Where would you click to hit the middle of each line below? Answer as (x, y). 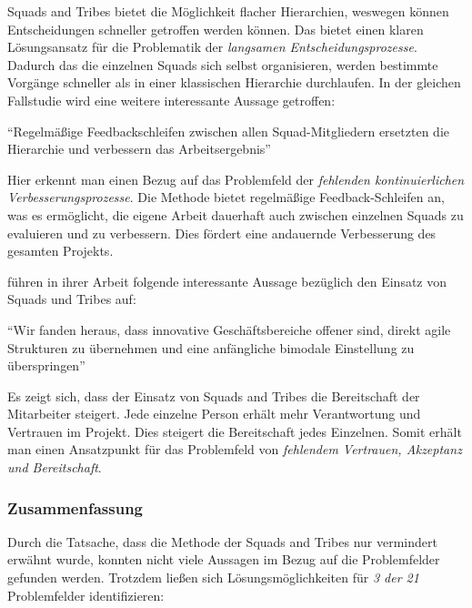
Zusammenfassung (75, 507)
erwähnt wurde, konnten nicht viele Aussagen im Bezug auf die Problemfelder (224, 559)
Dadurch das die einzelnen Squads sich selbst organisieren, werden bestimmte (223, 64)
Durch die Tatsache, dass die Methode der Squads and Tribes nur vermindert (222, 541)
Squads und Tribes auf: (72, 299)
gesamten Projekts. (60, 251)
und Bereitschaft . (55, 467)
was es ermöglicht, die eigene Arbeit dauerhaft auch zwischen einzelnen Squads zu (236, 214)
